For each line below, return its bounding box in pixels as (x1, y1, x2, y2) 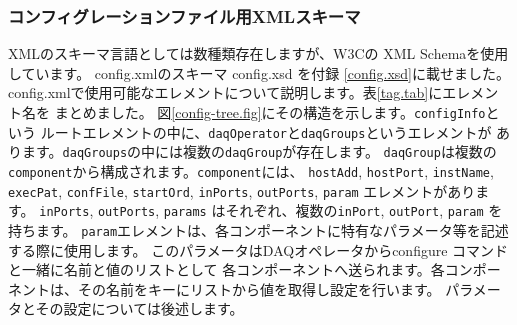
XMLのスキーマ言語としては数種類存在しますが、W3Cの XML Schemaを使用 (8, 43, 509, 64)
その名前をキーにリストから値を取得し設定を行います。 (77, 278, 441, 299)
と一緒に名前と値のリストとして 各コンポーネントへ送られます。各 (8, 259, 445, 280)
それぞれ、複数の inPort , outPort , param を (225, 200, 503, 221)
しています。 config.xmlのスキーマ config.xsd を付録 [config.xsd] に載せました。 (8, 62, 510, 83)
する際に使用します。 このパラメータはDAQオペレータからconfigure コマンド (8, 239, 509, 260)
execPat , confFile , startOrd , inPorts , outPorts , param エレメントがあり (8, 180, 476, 201)
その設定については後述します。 (35, 298, 244, 319)
